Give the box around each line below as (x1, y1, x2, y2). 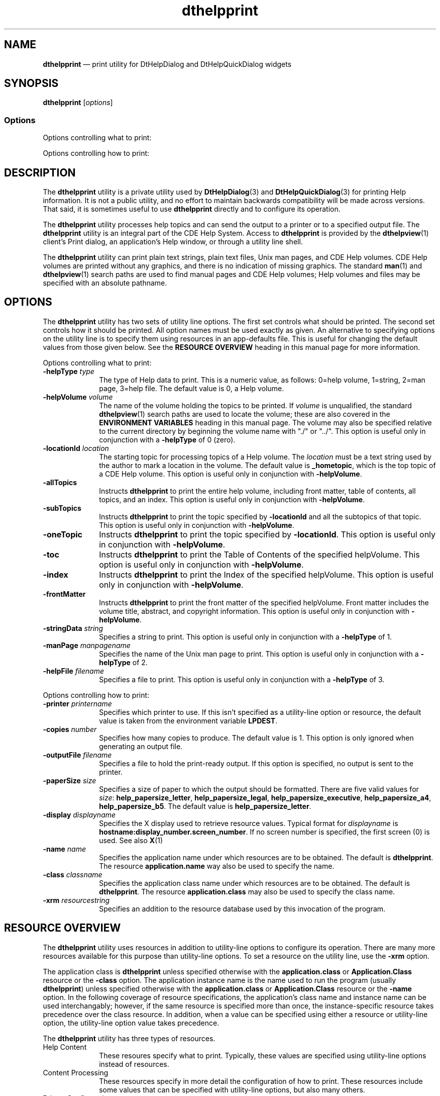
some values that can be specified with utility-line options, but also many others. (99, 1085, 365, 1094)
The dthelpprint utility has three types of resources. (43, 1034, 215, 1043)
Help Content (43, 1042, 87, 1051)
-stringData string (43, 623, 103, 632)
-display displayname (43, 810, 116, 819)
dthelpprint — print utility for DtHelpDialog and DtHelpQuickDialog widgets (43, 59, 292, 68)
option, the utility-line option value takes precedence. (43, 1018, 219, 1027)
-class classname (43, 870, 102, 879)
